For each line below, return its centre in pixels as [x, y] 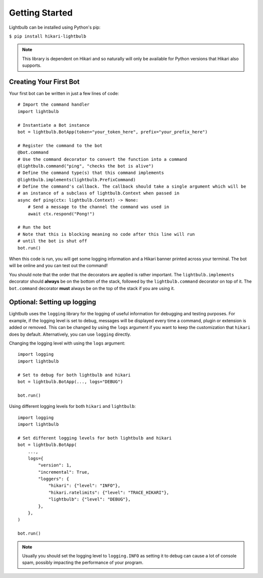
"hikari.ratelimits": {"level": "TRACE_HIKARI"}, [109, 492]
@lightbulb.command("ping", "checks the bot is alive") [86, 166]
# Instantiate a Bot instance [54, 125]
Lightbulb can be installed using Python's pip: [55, 27]
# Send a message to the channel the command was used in [98, 207]
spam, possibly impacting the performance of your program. [83, 562]
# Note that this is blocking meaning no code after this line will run [106, 234]
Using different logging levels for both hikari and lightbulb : [72, 406]
